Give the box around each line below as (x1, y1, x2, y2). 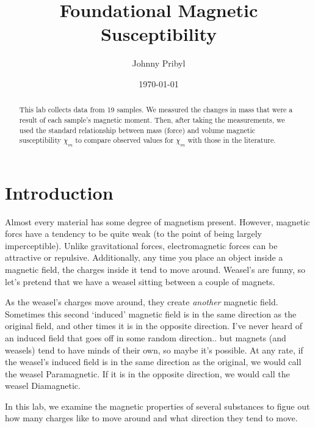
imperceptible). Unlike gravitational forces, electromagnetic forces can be (5, 239, 278, 252)
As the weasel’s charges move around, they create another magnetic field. (5, 296, 278, 308)
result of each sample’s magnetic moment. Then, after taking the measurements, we (19, 114, 285, 125)
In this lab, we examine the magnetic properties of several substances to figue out (5, 399, 310, 412)
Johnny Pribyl (132, 57, 186, 70)
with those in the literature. (187, 135, 276, 145)
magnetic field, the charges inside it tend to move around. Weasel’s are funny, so (5, 263, 306, 275)
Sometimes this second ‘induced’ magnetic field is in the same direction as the (5, 307, 297, 320)
